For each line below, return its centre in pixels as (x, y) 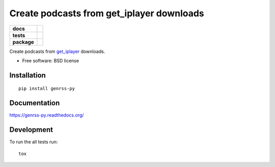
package (23, 42)
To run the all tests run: (34, 142)
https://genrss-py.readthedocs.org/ (47, 115)
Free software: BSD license (50, 61)
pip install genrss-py (47, 89)
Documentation (35, 103)
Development (31, 130)
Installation (28, 75)
